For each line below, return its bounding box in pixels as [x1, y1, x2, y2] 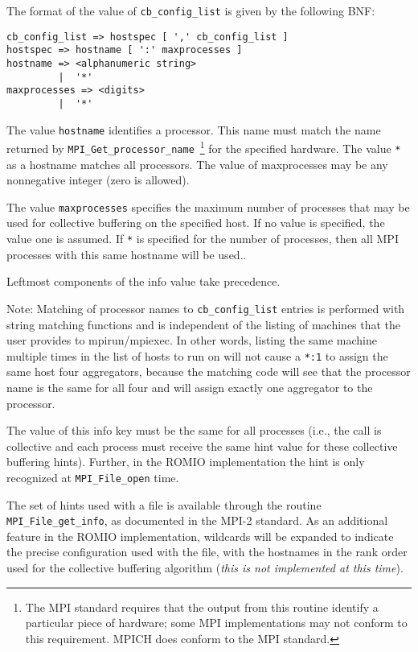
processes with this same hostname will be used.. [6, 246, 247, 262]
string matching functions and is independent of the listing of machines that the [6, 316, 401, 332]
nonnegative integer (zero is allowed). [6, 171, 190, 188]
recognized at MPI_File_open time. [6, 468, 179, 485]
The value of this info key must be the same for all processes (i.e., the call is [6, 422, 382, 439]
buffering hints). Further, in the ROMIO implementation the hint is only [6, 453, 365, 470]
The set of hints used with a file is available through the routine [6, 496, 322, 513]
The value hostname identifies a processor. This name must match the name [6, 121, 381, 138]
